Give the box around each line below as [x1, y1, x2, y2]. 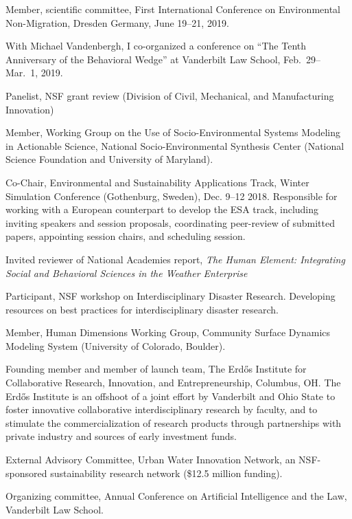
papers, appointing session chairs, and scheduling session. [5, 229, 246, 243]
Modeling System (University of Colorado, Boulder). [5, 338, 226, 353]
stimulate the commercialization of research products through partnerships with [5, 415, 342, 430]
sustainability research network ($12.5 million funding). [50, 465, 283, 480]
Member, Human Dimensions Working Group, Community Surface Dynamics [5, 325, 331, 340]
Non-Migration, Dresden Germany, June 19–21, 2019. [5, 15, 229, 30]
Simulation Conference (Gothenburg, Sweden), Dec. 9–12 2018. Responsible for [5, 188, 338, 203]
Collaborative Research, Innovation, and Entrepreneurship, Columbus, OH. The [5, 375, 341, 390]
